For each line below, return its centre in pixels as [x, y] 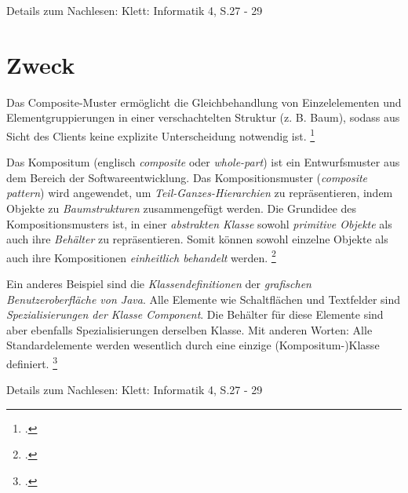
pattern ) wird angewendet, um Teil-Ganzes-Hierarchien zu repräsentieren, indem [200, 193]
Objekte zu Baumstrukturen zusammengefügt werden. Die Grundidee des [182, 208]
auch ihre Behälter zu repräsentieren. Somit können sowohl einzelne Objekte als [197, 239]
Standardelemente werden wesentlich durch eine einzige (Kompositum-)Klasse [193, 345]
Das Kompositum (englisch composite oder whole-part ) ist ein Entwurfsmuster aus [203, 162]
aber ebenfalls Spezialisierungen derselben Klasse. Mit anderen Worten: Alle [189, 329]
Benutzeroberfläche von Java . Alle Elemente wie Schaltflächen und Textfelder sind [204, 299]
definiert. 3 [32, 362]
